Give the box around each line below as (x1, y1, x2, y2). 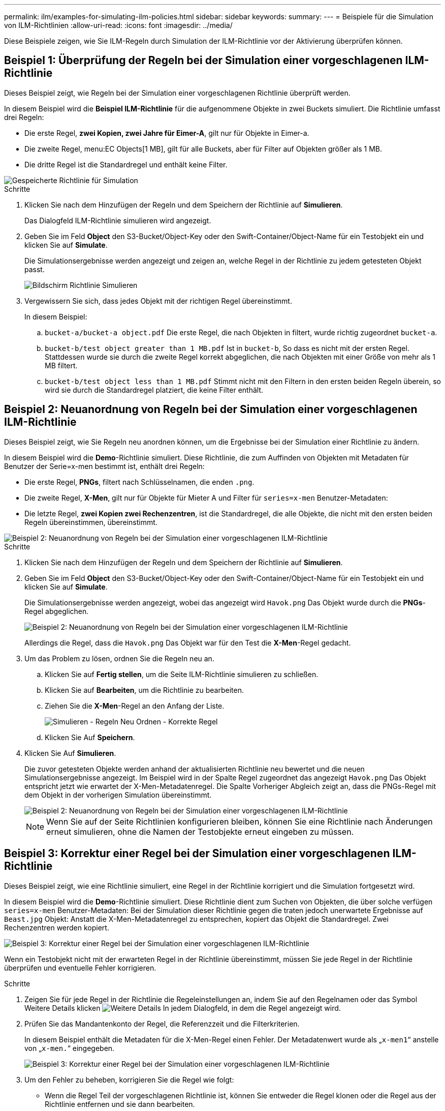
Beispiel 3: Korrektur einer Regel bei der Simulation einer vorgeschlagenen (4, 847, 390, 860)
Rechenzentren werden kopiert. (4, 923, 109, 932)
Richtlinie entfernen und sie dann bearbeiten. (45, 1099, 195, 1108)
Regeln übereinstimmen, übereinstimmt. (24, 517, 157, 527)
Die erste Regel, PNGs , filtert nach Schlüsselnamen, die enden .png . (24, 477, 255, 486)
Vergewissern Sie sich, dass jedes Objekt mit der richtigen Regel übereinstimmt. (24, 296, 292, 305)
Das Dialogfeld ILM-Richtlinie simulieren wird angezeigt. (24, 216, 211, 225)
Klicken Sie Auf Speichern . (45, 733, 135, 742)
